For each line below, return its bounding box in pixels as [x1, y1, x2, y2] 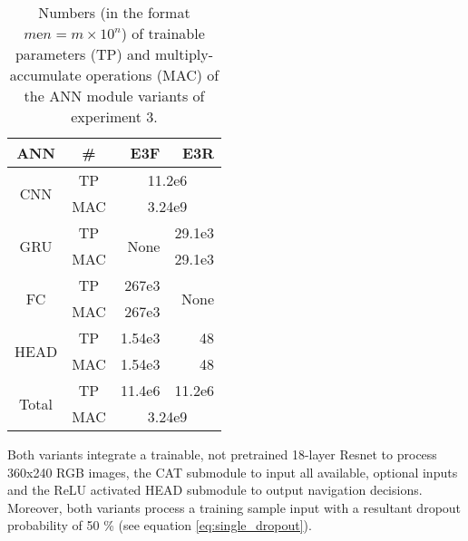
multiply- [155, 43, 214, 64]
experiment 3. [71, 106, 158, 127]
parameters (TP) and [15, 43, 151, 64]
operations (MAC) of [85, 64, 219, 85]
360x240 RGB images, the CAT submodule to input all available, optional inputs [7, 462, 458, 481]
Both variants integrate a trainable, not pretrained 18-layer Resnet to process [7, 445, 437, 463]
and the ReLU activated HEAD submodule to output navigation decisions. [7, 480, 423, 499]
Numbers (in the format [38, 2, 190, 23]
